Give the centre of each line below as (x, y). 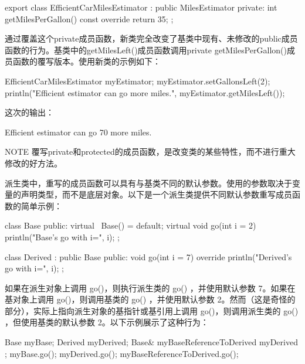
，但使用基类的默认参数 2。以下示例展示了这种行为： (107, 322)
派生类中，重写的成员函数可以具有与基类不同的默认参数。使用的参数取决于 (148, 183)
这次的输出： (29, 112)
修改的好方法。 (33, 163)
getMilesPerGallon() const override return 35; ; (89, 18)
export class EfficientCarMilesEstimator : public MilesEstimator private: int (141, 7)
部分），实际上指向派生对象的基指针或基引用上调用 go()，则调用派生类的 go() (152, 310)
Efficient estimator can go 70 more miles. (78, 132)
